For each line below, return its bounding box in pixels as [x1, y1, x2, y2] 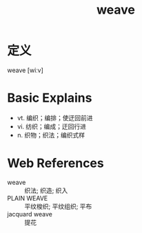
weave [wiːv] [7, 66, 43, 74]
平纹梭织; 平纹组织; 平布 [24, 202, 92, 210]
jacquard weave [7, 210, 53, 218]
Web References [7, 155, 105, 171]
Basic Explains [7, 90, 92, 106]
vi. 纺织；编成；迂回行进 [17, 122, 87, 131]
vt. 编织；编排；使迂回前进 [17, 113, 93, 122]
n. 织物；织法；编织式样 [17, 131, 85, 139]
